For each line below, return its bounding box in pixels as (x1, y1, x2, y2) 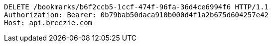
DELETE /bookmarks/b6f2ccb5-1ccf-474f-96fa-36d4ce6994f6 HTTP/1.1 (4, 3, 269, 11)
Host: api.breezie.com (4, 19, 93, 27)
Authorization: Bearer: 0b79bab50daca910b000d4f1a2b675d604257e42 (4, 11, 269, 19)
